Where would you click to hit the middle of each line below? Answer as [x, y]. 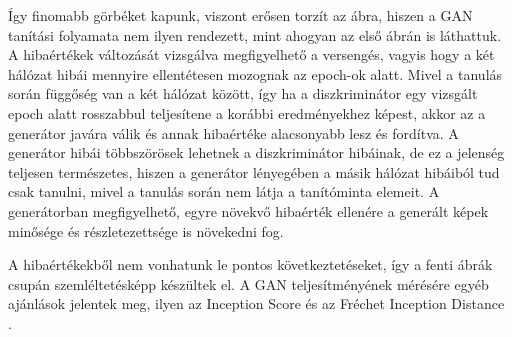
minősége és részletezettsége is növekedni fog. [146, 230]
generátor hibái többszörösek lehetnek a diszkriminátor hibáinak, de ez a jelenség [256, 152]
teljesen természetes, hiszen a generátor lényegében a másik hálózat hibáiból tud [254, 171]
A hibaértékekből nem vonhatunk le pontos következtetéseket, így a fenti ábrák [250, 264]
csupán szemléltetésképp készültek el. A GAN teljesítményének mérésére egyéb [248, 283]
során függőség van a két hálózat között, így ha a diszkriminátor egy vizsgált [243, 93]
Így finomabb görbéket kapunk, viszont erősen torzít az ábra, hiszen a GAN [240, 15]
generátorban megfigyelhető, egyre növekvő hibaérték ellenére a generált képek [248, 210]
